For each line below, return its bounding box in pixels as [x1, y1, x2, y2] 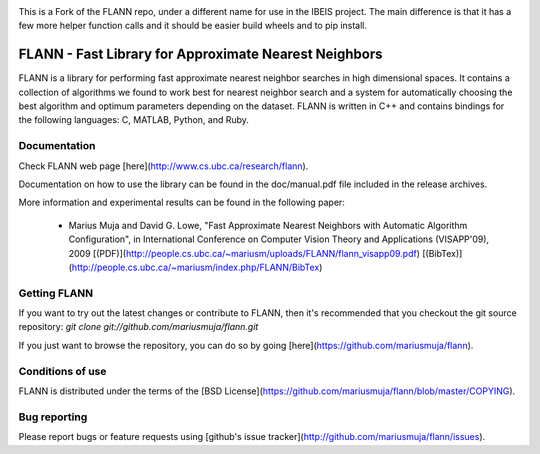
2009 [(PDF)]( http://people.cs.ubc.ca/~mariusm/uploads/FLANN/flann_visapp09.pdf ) [68, 247, 420, 259]
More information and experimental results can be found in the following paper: [18, 196, 345, 209]
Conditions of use [18, 364, 107, 378]
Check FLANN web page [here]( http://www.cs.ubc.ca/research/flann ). [18, 160, 309, 172]
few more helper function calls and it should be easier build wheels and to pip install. [18, 20, 368, 32]
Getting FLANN [18, 286, 94, 300]
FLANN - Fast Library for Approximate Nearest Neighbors [18, 46, 384, 63]
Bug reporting [18, 410, 88, 424]
